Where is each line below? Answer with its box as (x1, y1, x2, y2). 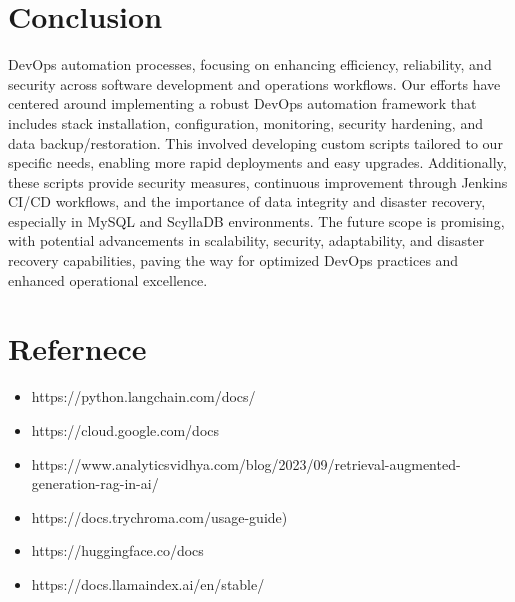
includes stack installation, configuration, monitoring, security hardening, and (8, 112, 483, 133)
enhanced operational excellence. (8, 269, 208, 290)
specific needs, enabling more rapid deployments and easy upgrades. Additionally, (8, 152, 507, 173)
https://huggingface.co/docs (31, 540, 204, 561)
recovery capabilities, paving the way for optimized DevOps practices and (8, 250, 459, 271)
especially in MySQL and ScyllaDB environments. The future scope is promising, (8, 210, 505, 231)
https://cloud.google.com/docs (31, 419, 220, 440)
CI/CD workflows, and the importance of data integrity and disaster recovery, (8, 191, 486, 212)
